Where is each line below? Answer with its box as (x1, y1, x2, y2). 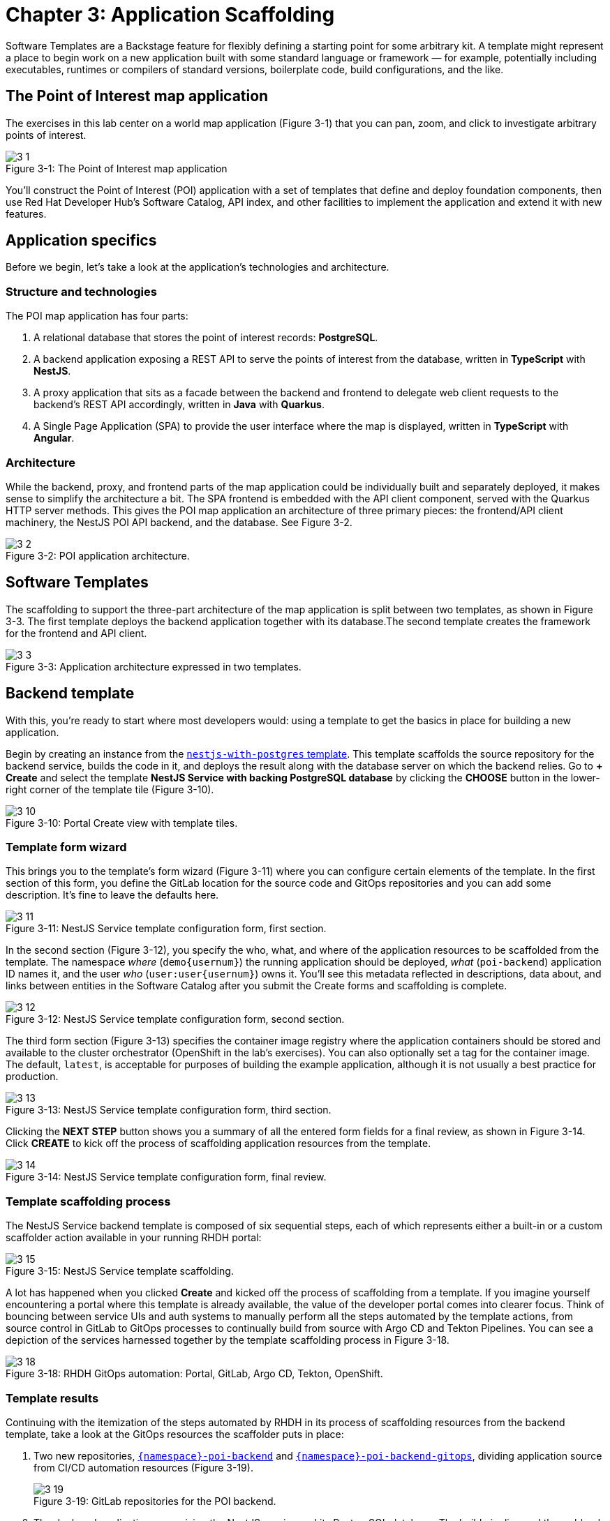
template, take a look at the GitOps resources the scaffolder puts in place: (6, 1428, 344, 1440)
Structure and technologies (6, 284, 157, 299)
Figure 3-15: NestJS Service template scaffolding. (6, 1265, 234, 1278)
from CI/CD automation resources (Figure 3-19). (34, 1461, 253, 1474)
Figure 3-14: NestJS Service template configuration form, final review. (6, 1171, 327, 1183)
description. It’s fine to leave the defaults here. (6, 889, 219, 901)
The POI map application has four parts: (6, 310, 188, 322)
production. (6, 1070, 59, 1083)
